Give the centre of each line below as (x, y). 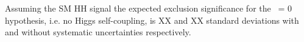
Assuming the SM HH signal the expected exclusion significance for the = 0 (148, 8)
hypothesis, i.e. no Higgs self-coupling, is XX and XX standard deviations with (152, 20)
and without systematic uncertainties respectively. (98, 32)
